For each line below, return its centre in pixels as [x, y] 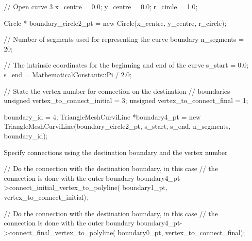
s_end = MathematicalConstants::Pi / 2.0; [68, 74]
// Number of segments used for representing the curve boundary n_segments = [124, 39]
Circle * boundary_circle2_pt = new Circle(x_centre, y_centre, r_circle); [115, 23]
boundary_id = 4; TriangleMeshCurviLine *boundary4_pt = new [102, 116]
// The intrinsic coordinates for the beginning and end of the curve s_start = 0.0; [126, 65]
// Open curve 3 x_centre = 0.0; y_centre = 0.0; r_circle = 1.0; [101, 6]
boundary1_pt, [145, 187]
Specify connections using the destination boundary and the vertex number [116, 152]
